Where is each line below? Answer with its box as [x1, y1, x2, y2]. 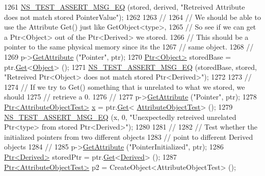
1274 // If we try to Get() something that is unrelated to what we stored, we [4, 81, 245, 92]
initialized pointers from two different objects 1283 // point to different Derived [4, 131, 253, 142]
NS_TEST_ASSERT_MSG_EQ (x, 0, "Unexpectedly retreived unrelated [4, 111, 236, 122]
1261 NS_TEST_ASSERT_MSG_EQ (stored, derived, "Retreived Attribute [4, 2, 245, 12]
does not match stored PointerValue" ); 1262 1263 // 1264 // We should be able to [4, 11, 261, 22]
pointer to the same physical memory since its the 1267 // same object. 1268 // [4, 41, 254, 52]
